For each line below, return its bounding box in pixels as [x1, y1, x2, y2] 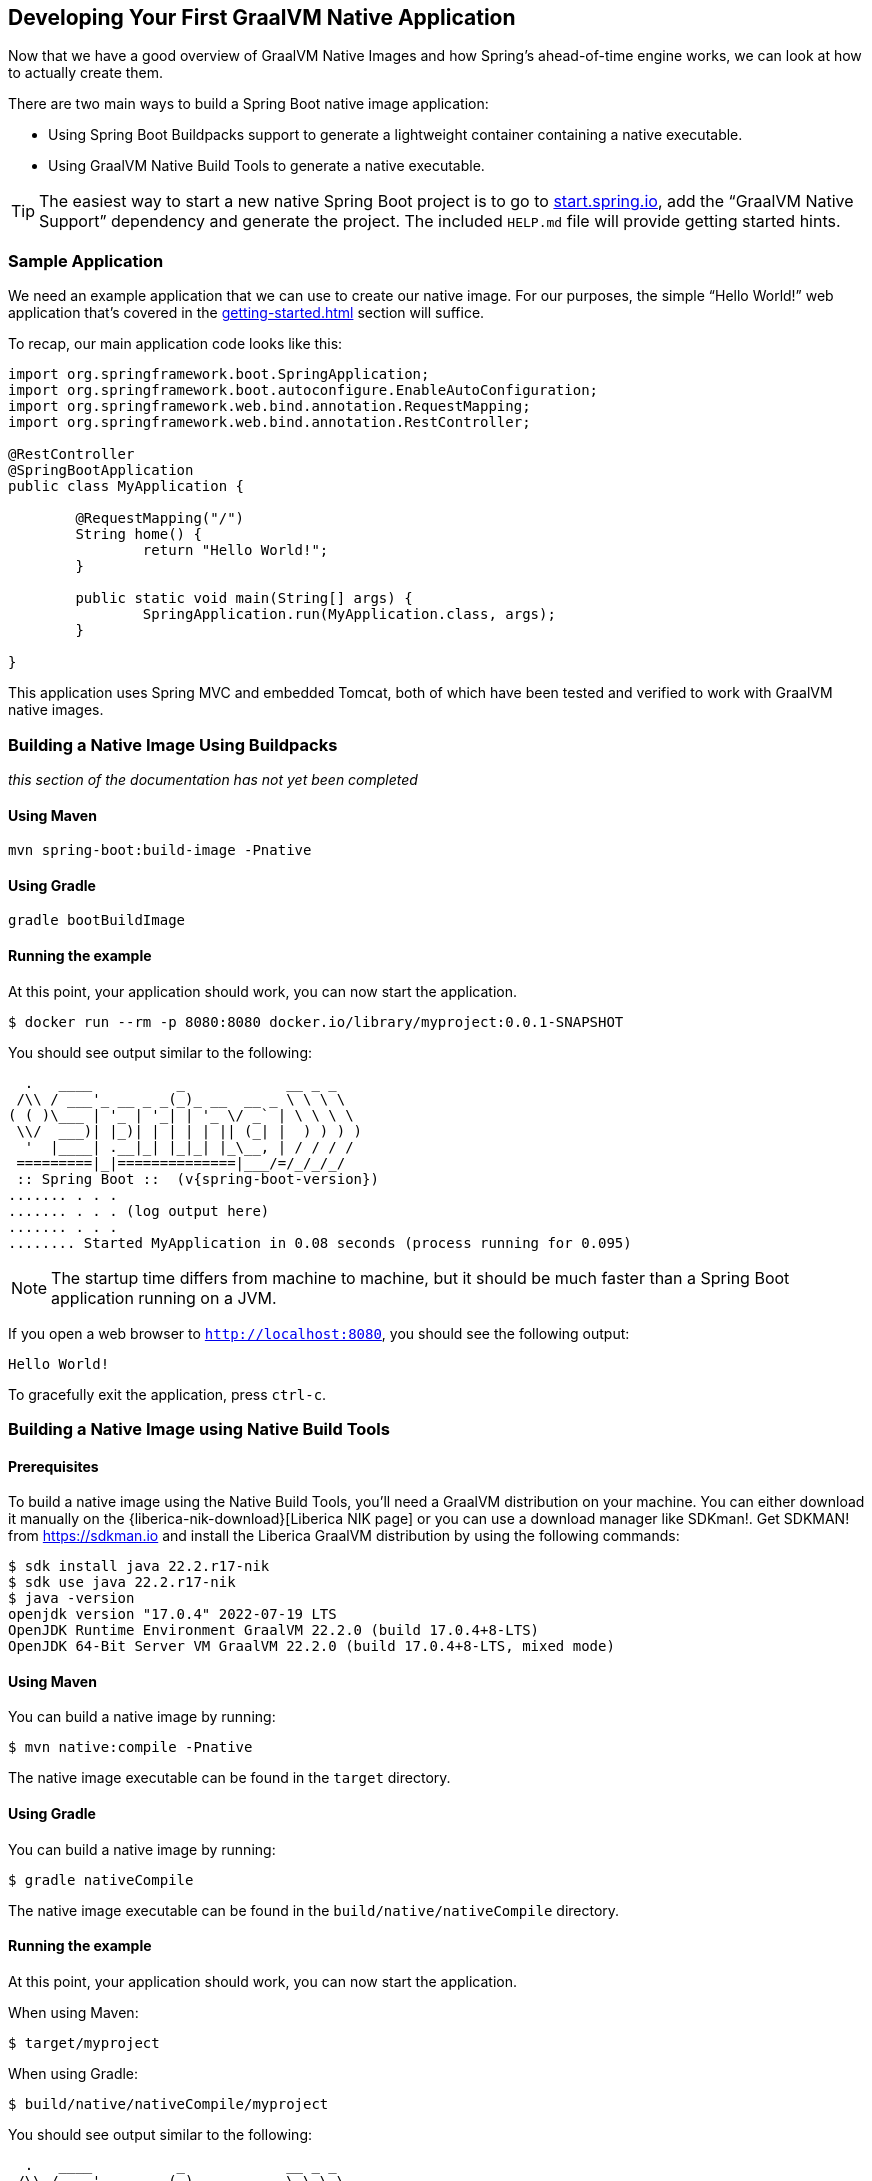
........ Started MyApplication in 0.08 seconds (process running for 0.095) [8, 1234, 632, 1251]
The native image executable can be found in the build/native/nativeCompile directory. [8, 1901, 620, 1919]
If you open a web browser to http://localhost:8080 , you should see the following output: [8, 1324, 630, 1342]
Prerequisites [8, 1457, 99, 1475]
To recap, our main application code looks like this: [8, 335, 343, 353]
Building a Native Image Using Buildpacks [8, 734, 338, 755]
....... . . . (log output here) [8, 1202, 270, 1219]
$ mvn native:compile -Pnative [8, 1739, 253, 1756]
